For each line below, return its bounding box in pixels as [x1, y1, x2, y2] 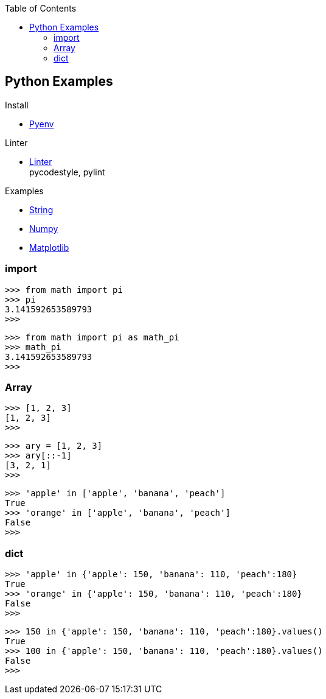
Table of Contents [5, 3, 77, 13]
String [29, 204, 54, 215]
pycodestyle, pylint [29, 166, 105, 177]
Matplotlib [29, 242, 69, 253]
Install [5, 99, 29, 110]
